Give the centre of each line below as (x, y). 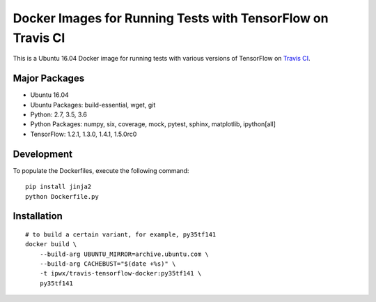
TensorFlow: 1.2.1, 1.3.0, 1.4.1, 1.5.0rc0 (84, 134)
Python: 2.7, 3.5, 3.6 (58, 114)
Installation (38, 216)
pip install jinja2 (58, 187)
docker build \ (51, 244)
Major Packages (49, 78)
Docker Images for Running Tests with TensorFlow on (171, 18)
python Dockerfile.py (62, 196)
